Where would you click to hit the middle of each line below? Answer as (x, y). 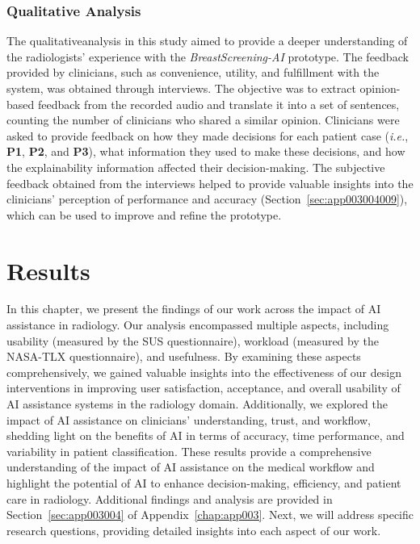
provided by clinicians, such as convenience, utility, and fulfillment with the (193, 72)
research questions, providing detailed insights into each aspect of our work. (194, 530)
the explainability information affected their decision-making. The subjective (196, 167)
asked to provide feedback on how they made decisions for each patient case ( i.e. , (208, 135)
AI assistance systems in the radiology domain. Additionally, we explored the (197, 404)
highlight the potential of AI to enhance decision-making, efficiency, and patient (204, 483)
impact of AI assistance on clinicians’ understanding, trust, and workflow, (189, 419)
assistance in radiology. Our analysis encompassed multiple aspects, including (198, 325)
